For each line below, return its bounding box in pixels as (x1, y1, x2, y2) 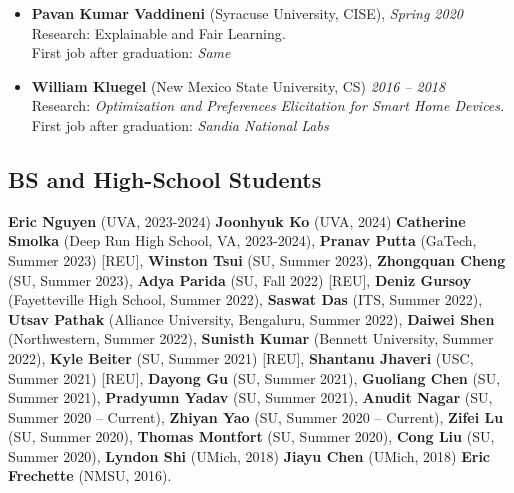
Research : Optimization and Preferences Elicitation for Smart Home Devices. (31, 95, 505, 116)
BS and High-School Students (8, 163, 322, 194)
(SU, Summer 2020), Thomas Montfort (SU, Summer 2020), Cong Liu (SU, (8, 426, 495, 447)
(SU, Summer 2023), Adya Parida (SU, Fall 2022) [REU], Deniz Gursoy (8, 269, 472, 290)
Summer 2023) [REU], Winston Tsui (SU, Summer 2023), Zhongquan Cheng (8, 249, 506, 270)
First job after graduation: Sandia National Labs (31, 114, 329, 135)
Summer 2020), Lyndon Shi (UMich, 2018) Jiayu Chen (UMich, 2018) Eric (8, 445, 490, 466)
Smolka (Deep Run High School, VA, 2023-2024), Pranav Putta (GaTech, (8, 230, 477, 251)
